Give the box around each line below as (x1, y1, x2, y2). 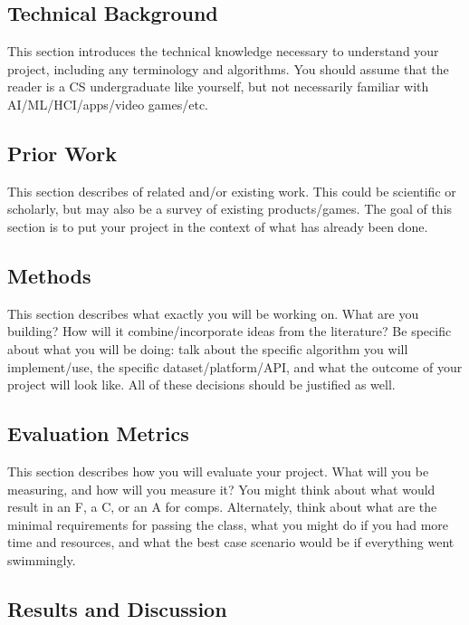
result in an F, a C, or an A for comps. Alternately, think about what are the (7, 497, 437, 516)
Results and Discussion (7, 594, 227, 622)
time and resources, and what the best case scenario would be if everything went (7, 533, 455, 552)
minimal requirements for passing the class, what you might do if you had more (7, 514, 449, 534)
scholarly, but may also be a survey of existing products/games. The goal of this (7, 199, 453, 218)
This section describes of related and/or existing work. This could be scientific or (7, 181, 456, 200)
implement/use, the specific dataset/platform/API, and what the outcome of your (7, 357, 463, 376)
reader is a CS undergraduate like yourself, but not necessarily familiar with (7, 77, 429, 96)
